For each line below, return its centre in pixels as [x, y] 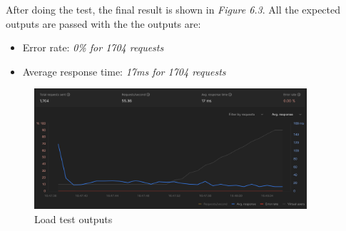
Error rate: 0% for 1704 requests [93, 47]
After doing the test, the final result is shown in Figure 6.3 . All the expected [173, 9]
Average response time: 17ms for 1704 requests [124, 71]
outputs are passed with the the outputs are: [103, 23]
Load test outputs [73, 219]
